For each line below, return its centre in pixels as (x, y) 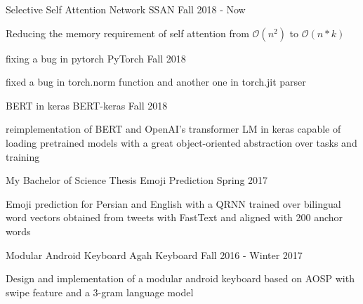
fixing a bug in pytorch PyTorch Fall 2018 (96, 58)
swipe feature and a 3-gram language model (100, 292)
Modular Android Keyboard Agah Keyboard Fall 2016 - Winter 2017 (154, 255)
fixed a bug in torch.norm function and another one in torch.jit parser (156, 82)
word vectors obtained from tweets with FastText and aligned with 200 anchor (174, 217)
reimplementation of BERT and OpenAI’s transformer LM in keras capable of (173, 129)
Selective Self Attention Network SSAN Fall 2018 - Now (126, 9)
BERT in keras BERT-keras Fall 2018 (87, 105)
